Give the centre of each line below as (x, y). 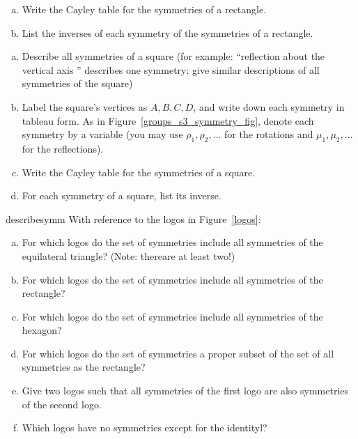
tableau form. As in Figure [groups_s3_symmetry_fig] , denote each (168, 120)
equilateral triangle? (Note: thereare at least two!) (129, 255)
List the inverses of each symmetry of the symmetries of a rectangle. (168, 32)
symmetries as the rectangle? (84, 367)
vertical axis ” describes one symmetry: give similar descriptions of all (171, 69)
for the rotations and (269, 134)
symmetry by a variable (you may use (102, 134)
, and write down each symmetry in (269, 106)
